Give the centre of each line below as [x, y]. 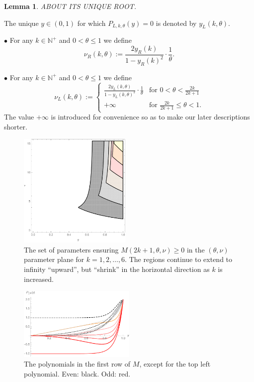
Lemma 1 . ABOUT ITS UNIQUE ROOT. [70, 6]
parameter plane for [54, 259]
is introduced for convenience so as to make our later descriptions [150, 117]
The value [19, 117]
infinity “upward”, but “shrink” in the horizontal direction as [117, 269]
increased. [39, 279]
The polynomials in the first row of [77, 364]
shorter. [16, 127]
